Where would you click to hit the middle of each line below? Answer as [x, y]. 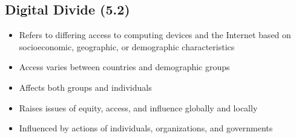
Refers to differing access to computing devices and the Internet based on [155, 35]
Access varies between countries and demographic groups [124, 67]
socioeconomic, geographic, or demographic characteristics [127, 46]
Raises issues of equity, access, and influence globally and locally [138, 107]
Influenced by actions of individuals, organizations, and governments [146, 128]
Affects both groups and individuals [85, 87]
